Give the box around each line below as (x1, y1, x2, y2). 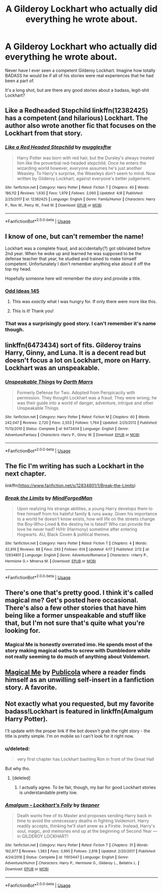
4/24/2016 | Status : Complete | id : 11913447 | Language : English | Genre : (5, 855, 130, 859)
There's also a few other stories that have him (5, 603, 147, 612)
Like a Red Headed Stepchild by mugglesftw (5, 144, 112, 151)
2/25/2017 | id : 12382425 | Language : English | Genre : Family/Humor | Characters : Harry (5, 197, 156, 202)
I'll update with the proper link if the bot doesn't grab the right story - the (5, 728, 150, 734)
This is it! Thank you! (12, 308, 54, 314)
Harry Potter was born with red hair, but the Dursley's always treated (16, 155, 154, 161)
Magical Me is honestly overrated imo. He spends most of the (5, 641, 153, 648)
